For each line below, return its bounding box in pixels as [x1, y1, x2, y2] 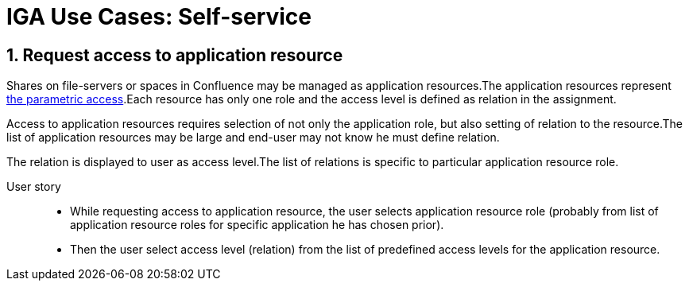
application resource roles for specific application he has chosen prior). [70, 218, 444, 232]
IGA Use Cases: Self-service [6, 3, 312, 30]
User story [6, 180, 61, 194]
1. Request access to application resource [6, 45, 343, 65]
